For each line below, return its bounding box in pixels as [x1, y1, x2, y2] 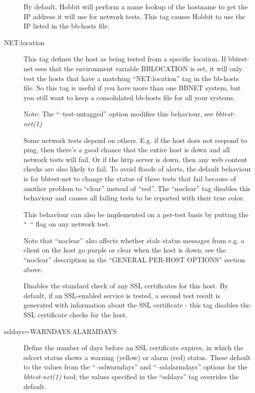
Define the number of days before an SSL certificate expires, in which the [24, 342, 244, 353]
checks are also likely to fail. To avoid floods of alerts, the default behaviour [24, 164, 251, 174]
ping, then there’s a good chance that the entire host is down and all [24, 144, 230, 155]
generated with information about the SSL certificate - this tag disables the [24, 300, 250, 310]
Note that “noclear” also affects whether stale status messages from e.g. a [24, 235, 245, 245]
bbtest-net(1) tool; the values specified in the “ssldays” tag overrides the [24, 371, 239, 381]
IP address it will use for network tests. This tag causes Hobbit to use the [24, 11, 246, 21]
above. [24, 264, 43, 274]
